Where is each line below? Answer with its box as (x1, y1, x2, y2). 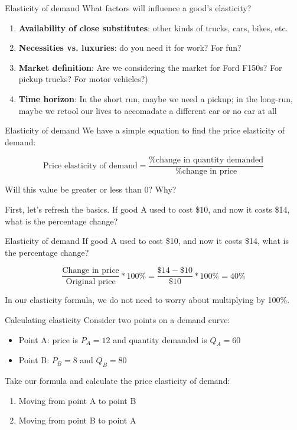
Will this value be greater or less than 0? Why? (5, 183, 177, 196)
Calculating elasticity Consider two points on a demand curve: (5, 314, 230, 326)
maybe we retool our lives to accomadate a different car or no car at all (18, 104, 277, 116)
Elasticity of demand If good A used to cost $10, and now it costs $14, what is (5, 234, 289, 247)
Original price (66, 278, 116, 286)
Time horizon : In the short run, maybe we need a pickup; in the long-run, (18, 92, 293, 105)
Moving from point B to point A (18, 414, 136, 426)
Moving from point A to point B (18, 394, 136, 406)
